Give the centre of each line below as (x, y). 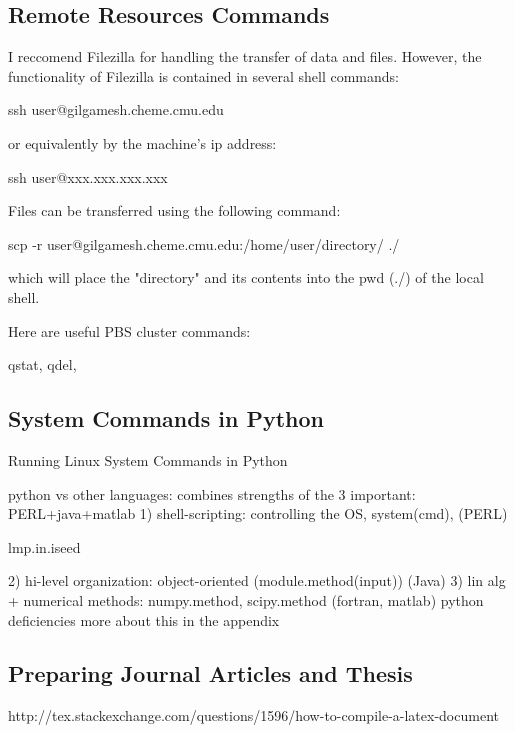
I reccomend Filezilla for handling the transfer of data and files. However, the (245, 56)
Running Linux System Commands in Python (148, 459)
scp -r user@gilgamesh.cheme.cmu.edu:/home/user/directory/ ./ (204, 243)
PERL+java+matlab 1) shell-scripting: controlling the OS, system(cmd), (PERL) (258, 513)
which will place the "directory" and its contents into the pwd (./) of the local (246, 277)
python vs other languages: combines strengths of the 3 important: (212, 493)
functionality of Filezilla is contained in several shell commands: (203, 75)
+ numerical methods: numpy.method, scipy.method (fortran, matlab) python (246, 599)
